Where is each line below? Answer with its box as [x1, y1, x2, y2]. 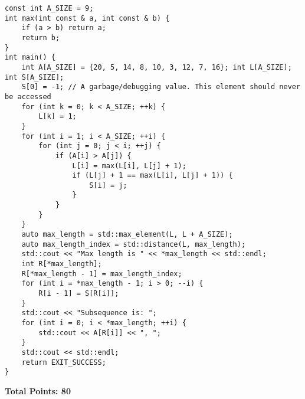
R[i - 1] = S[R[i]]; [38, 289, 119, 298]
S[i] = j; [89, 181, 127, 189]
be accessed [5, 92, 51, 101]
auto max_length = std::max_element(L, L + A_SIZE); [21, 230, 233, 239]
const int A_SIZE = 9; [5, 4, 94, 12]
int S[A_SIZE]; [5, 73, 64, 81]
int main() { [5, 53, 55, 62]
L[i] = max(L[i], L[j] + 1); [72, 161, 186, 170]
